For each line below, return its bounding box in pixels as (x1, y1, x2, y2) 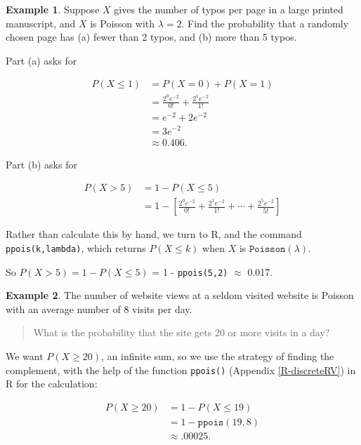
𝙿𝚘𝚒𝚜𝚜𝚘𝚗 (249, 244, 286, 254)
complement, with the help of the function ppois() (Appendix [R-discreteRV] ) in (6, 362, 356, 377)
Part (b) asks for (6, 157, 77, 171)
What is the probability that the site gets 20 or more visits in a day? (33, 325, 330, 340)
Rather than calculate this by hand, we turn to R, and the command (6, 227, 302, 241)
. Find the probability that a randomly (181, 15, 349, 30)
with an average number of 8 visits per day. (6, 301, 192, 316)
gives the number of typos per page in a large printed (114, 2, 343, 16)
